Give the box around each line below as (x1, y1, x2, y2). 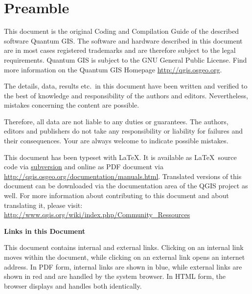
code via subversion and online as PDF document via (4, 161, 163, 172)
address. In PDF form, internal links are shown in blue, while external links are (4, 261, 242, 271)
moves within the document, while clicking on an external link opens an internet (4, 252, 245, 262)
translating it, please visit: (4, 200, 83, 210)
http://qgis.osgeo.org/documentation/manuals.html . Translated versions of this (4, 171, 242, 181)
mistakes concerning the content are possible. (4, 100, 139, 110)
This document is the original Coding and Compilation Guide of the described (4, 26, 239, 36)
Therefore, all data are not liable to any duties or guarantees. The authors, (4, 116, 229, 126)
